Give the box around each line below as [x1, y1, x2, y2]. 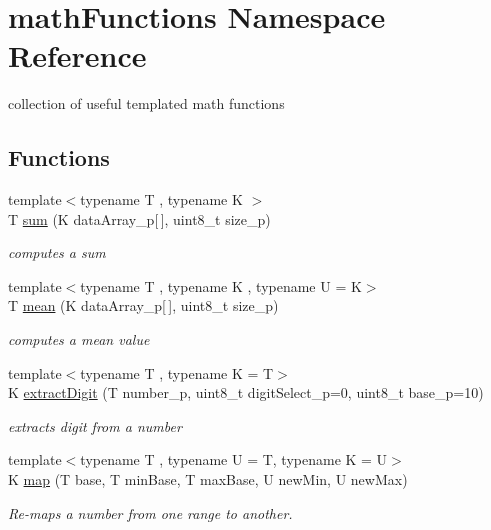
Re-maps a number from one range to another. [8, 502, 293, 523]
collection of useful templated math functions [8, 93, 285, 114]
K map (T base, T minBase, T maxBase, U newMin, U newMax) [8, 469, 408, 490]
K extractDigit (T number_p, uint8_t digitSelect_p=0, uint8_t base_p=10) [8, 382, 484, 403]
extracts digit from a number [8, 415, 182, 436]
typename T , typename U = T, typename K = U [80, 449, 388, 470]
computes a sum [8, 242, 106, 263]
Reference [8, 35, 147, 76]
